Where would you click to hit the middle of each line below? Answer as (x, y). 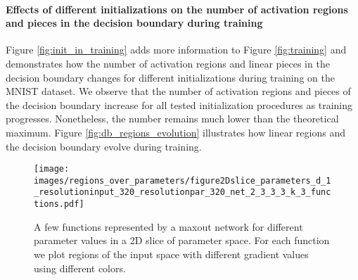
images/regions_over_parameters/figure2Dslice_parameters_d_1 (183, 180)
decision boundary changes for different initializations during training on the (170, 77)
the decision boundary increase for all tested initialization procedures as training (179, 104)
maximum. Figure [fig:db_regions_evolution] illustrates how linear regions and (175, 132)
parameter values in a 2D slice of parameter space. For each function (182, 240)
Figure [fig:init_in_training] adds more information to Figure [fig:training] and (176, 50)
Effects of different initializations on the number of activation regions (177, 9)
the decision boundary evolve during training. (104, 146)
